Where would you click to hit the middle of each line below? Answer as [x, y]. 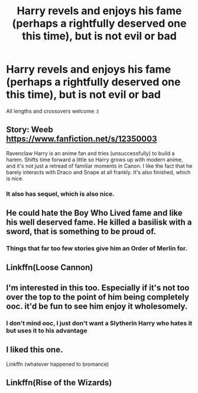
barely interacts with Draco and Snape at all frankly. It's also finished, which [98, 172]
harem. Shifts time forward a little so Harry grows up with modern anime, [95, 159]
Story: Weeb [30, 130]
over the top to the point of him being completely [98, 297]
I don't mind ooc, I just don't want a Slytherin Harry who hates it [99, 323]
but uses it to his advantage [47, 330]
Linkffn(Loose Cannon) [50, 268]
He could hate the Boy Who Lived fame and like [95, 213]
